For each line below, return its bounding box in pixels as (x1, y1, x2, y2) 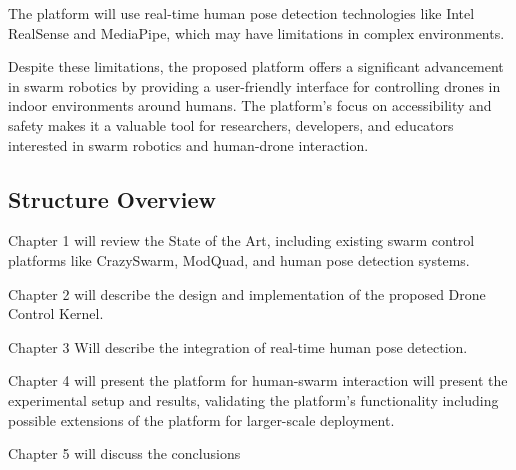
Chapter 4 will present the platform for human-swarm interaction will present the (8, 370, 508, 391)
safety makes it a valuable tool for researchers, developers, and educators (8, 114, 454, 135)
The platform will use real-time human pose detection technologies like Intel (8, 3, 475, 23)
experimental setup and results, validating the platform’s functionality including (8, 389, 499, 410)
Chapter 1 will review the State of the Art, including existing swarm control (8, 230, 475, 251)
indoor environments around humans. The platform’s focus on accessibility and (8, 95, 492, 116)
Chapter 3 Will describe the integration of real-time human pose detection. (8, 336, 468, 357)
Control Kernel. (8, 303, 104, 324)
